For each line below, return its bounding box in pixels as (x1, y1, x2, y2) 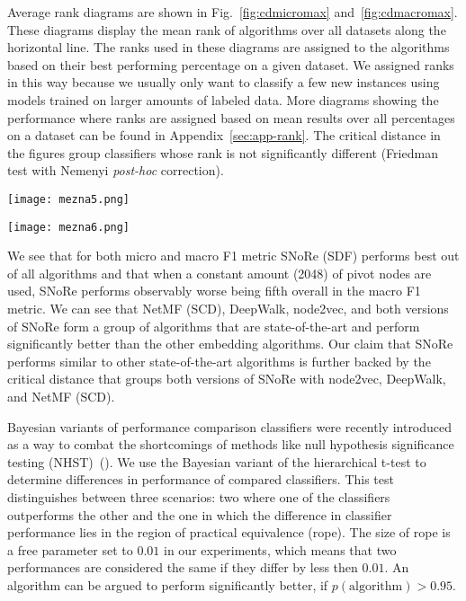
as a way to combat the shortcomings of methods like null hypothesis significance (7, 435, 454, 454)
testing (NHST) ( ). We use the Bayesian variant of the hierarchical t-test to (7, 452, 426, 471)
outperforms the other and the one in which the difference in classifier (7, 505, 392, 524)
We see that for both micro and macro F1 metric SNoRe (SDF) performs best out (7, 246, 460, 265)
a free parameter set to (7, 540, 133, 559)
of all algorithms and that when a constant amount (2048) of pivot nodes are (7, 263, 432, 282)
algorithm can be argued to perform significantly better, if (7, 575, 328, 594)
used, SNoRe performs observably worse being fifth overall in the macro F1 (7, 281, 421, 300)
